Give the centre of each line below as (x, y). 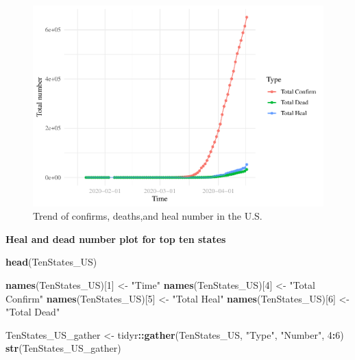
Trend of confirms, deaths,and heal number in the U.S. (148, 216)
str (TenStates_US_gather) (63, 348)
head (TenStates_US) (51, 262)
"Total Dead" (33, 312)
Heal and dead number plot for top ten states (116, 239)
